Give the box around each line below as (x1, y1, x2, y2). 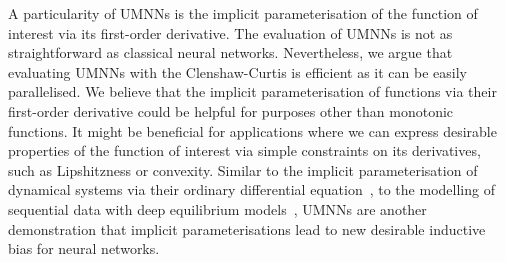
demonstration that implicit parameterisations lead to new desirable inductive (8, 218, 486, 239)
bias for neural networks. (8, 238, 160, 259)
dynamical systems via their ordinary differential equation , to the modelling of (8, 179, 495, 200)
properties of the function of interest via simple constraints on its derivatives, (8, 140, 481, 161)
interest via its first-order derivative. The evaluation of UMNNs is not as (8, 22, 453, 43)
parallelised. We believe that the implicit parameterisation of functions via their (8, 81, 497, 102)
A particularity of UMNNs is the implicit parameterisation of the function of (8, 3, 478, 23)
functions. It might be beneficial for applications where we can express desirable (8, 120, 497, 141)
